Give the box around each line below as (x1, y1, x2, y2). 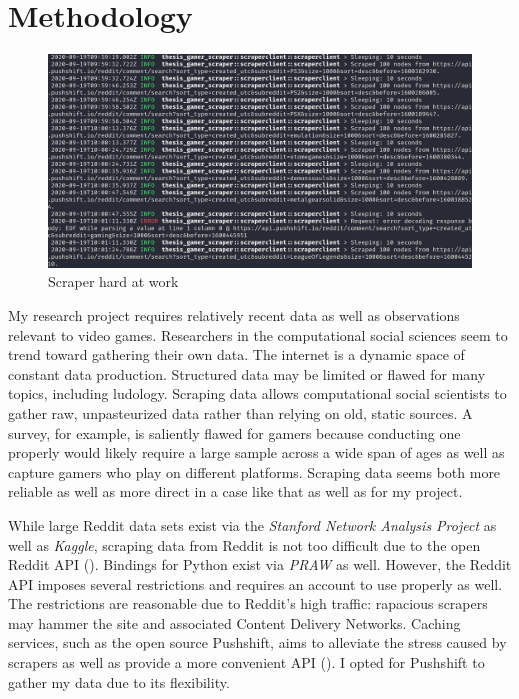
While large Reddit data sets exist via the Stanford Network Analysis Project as (8, 514, 497, 535)
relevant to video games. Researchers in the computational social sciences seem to (8, 324, 508, 345)
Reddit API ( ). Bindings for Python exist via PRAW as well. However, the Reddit (8, 554, 512, 575)
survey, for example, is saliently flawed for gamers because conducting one (8, 422, 461, 443)
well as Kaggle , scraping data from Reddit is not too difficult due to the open (8, 534, 481, 555)
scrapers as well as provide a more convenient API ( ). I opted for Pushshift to (8, 652, 485, 673)
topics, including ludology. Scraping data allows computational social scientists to (8, 383, 507, 404)
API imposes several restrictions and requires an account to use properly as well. (8, 573, 503, 594)
